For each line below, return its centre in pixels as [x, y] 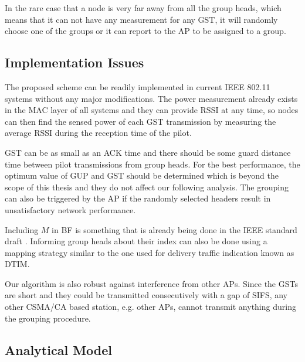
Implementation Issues [74, 62]
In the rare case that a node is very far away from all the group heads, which [143, 8]
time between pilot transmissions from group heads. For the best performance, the [152, 164]
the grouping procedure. [48, 318]
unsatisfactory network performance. [70, 209]
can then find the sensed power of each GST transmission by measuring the [140, 121]
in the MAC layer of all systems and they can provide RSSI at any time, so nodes [152, 110]
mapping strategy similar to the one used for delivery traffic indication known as [150, 252]
